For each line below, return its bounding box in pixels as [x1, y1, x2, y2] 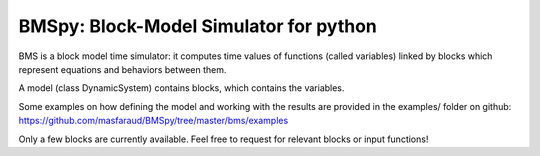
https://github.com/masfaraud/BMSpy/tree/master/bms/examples [18, 115, 289, 127]
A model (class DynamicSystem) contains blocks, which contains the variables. [18, 82, 345, 94]
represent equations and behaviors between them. [18, 63, 227, 75]
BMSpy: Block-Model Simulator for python [18, 15, 377, 37]
